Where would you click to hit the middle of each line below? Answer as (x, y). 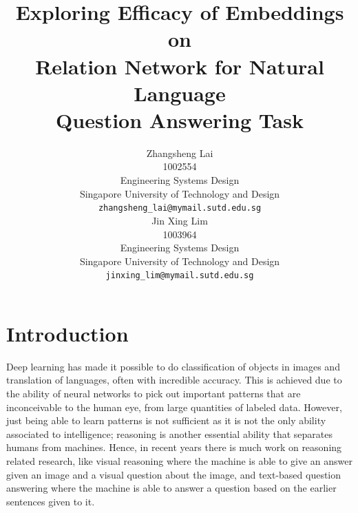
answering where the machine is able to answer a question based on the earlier (171, 488)
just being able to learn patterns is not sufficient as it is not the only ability (166, 420)
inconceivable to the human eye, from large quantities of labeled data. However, (174, 407)
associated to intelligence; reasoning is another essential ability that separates (169, 433)
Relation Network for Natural (180, 66)
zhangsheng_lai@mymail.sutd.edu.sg (180, 208)
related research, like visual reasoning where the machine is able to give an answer (180, 461)
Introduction (67, 333)
